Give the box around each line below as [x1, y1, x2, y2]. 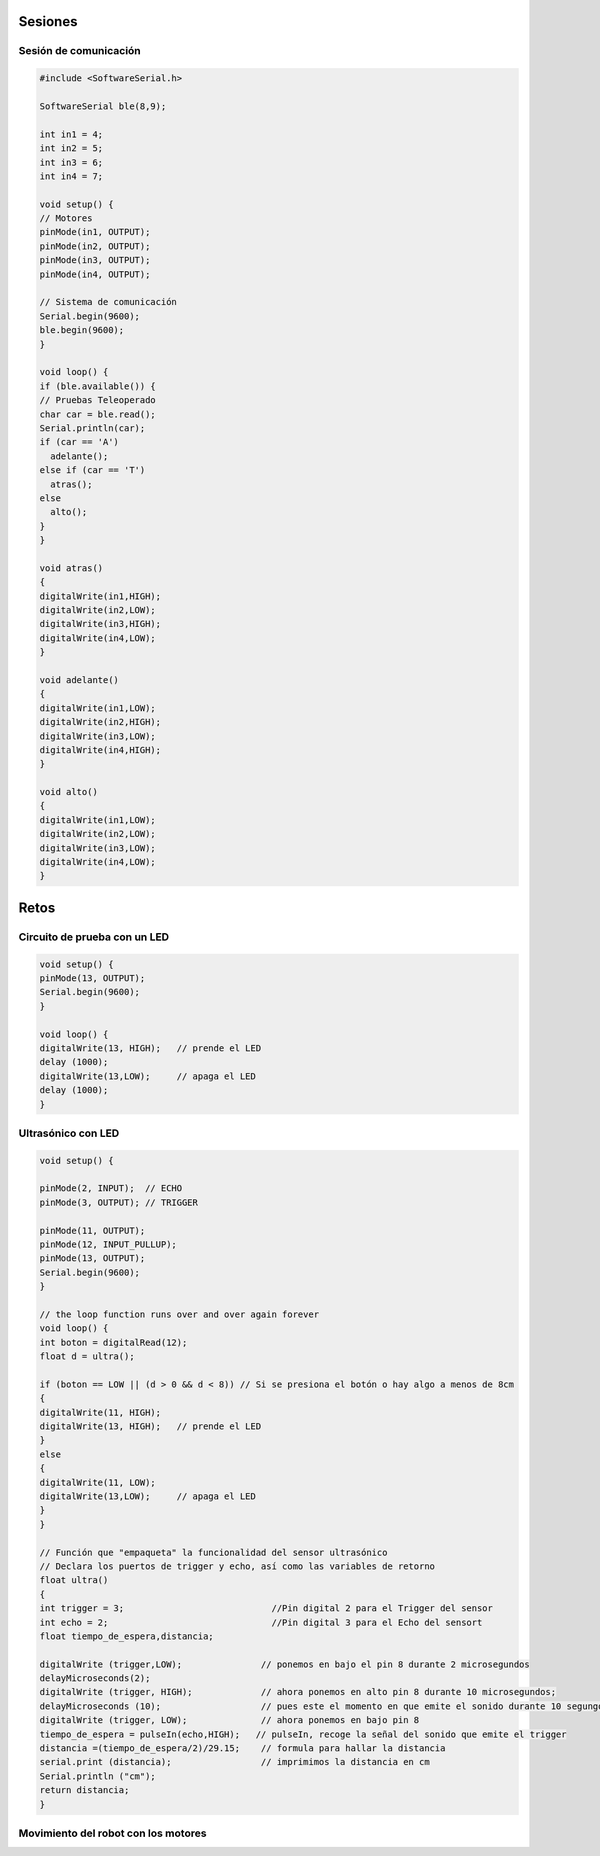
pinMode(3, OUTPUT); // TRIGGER [39, 1196, 199, 1208]
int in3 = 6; [39, 156, 104, 168]
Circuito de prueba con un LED [18, 930, 170, 944]
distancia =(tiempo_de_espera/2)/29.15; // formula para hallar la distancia [39, 1743, 446, 1754]
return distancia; [39, 1785, 130, 1796]
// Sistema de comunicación [39, 296, 177, 308]
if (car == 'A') [39, 436, 120, 448]
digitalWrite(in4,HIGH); [39, 744, 162, 755]
